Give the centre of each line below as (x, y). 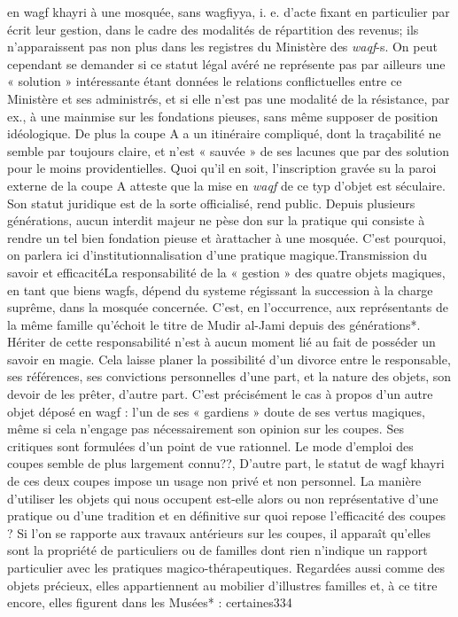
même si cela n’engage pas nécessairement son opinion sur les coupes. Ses (206, 429)
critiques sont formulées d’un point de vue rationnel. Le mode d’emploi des (210, 445)
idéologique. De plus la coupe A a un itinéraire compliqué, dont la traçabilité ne (224, 133)
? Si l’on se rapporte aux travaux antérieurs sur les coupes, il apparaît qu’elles (219, 532)
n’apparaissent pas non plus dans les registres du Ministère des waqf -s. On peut (222, 47)
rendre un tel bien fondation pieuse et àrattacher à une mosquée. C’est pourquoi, (227, 237)
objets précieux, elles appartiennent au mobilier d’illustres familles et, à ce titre (222, 585)
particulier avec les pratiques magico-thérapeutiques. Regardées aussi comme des (226, 567)
